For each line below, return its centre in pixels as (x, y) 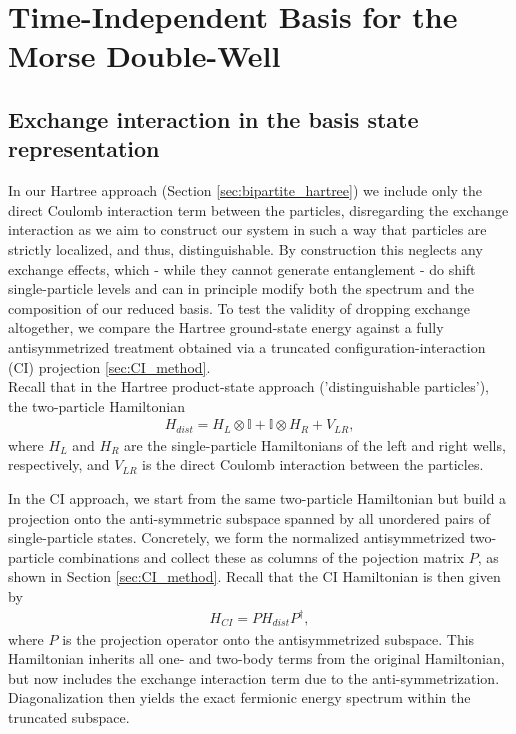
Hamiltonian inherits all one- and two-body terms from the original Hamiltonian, (256, 658)
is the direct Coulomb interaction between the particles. (313, 464)
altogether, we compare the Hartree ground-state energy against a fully (226, 327)
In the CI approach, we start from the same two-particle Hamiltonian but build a (257, 497)
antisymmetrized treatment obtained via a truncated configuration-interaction (247, 346)
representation (84, 148)
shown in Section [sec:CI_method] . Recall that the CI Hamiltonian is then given (254, 576)
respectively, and (59, 464)
